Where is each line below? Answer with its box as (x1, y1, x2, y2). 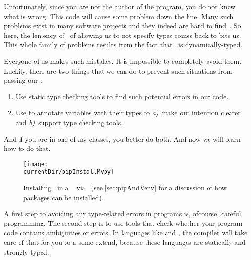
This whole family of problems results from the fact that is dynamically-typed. (4, 39, 243, 50)
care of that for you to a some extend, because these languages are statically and (4, 237, 246, 247)
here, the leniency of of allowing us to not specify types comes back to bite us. (4, 30, 241, 40)
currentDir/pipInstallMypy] (23, 168, 115, 176)
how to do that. (4, 143, 51, 153)
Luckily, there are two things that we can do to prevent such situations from (4, 65, 232, 75)
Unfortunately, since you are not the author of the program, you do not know (4, 1, 236, 11)
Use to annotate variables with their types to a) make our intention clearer (15, 108, 241, 118)
